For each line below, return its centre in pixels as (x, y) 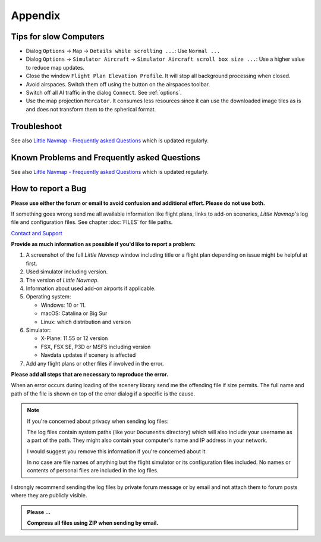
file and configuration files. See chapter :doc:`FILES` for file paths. (92, 222)
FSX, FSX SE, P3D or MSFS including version (96, 347)
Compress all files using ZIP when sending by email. (93, 523)
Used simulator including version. (67, 272)
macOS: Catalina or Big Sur (74, 313)
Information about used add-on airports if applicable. (91, 288)
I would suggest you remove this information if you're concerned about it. (117, 451)
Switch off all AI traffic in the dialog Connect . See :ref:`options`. (104, 93)
